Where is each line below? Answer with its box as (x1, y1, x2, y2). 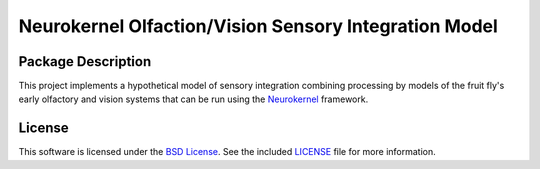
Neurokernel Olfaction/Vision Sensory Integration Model (18, 15, 499, 37)
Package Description (18, 53, 152, 70)
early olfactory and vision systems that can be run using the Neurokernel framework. (18, 93, 369, 105)
